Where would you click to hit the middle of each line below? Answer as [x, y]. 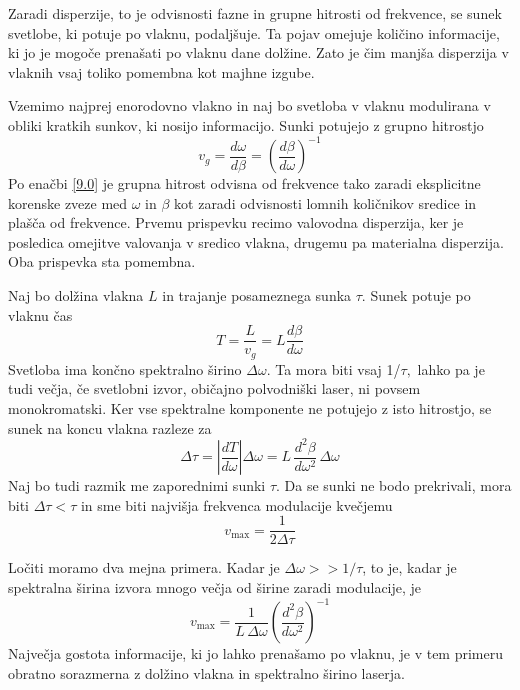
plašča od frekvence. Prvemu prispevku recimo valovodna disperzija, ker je [236, 222]
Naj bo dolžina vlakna [76, 295]
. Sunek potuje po [416, 295]
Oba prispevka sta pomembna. [102, 261]
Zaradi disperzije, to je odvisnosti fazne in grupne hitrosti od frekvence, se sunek [255, 13]
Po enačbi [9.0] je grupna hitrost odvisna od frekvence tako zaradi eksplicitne [244, 183]
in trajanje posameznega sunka [257, 295]
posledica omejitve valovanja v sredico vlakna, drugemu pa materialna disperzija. [256, 241]
